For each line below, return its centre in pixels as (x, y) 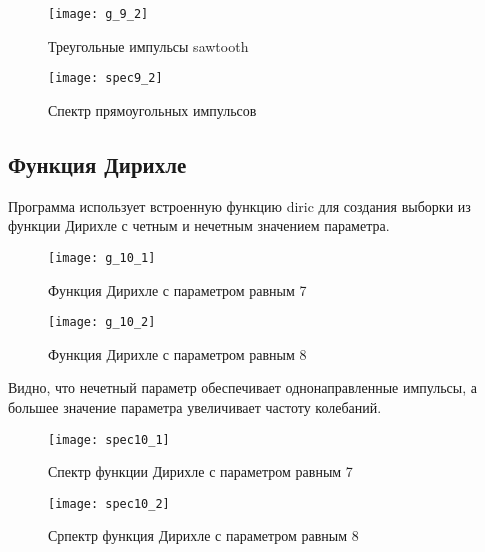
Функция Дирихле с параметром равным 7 (177, 289)
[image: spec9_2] (105, 78)
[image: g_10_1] (102, 257)
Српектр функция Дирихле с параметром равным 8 (203, 535)
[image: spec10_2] (109, 503)
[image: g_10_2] (102, 322)
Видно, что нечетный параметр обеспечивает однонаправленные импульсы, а (242, 387)
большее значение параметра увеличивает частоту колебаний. (195, 406)
